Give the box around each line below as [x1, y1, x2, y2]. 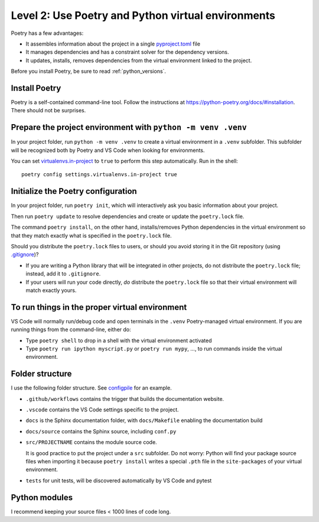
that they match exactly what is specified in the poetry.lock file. [11, 232, 172, 239]
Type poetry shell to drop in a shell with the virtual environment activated [25, 337, 212, 344]
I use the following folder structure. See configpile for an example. [11, 384, 172, 391]
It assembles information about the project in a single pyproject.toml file [25, 40, 201, 47]
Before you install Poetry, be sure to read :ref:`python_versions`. [11, 68, 167, 75]
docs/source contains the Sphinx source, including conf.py [25, 427, 177, 435]
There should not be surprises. [11, 107, 86, 114]
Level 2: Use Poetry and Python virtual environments [11, 9, 276, 22]
